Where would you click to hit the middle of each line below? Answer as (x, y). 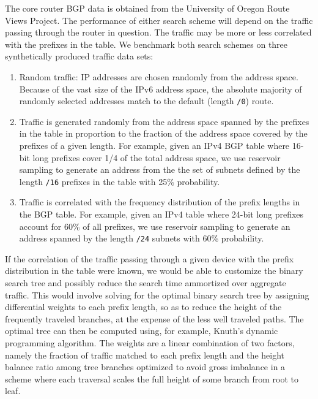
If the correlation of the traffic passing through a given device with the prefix (150, 258)
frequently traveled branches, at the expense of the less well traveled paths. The (154, 318)
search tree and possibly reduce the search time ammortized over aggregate (146, 283)
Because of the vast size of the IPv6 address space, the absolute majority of (161, 89)
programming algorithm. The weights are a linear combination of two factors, (150, 343)
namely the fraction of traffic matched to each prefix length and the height (145, 355)
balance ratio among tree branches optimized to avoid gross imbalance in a (145, 367)
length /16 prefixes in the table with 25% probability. (120, 181)
